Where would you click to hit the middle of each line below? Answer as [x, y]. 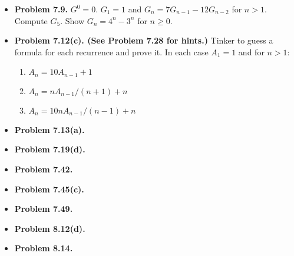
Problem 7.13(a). [49, 129]
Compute [31, 20]
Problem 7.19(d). [50, 149]
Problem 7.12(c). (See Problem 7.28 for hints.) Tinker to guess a [144, 40]
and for [251, 51]
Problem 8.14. [44, 248]
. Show [72, 20]
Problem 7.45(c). [49, 189]
